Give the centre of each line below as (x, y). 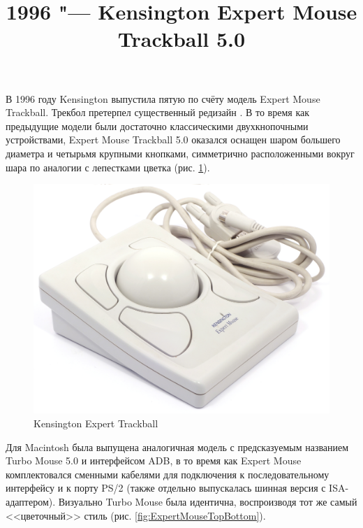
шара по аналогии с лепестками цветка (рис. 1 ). (108, 167)
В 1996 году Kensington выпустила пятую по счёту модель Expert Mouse (163, 98)
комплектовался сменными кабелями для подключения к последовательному (168, 474)
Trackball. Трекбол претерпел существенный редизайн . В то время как (158, 112)
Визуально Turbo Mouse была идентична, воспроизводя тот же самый (208, 502)
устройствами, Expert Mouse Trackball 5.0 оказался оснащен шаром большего (173, 140)
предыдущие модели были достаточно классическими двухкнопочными (157, 126)
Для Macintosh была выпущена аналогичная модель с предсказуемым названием (177, 447)
